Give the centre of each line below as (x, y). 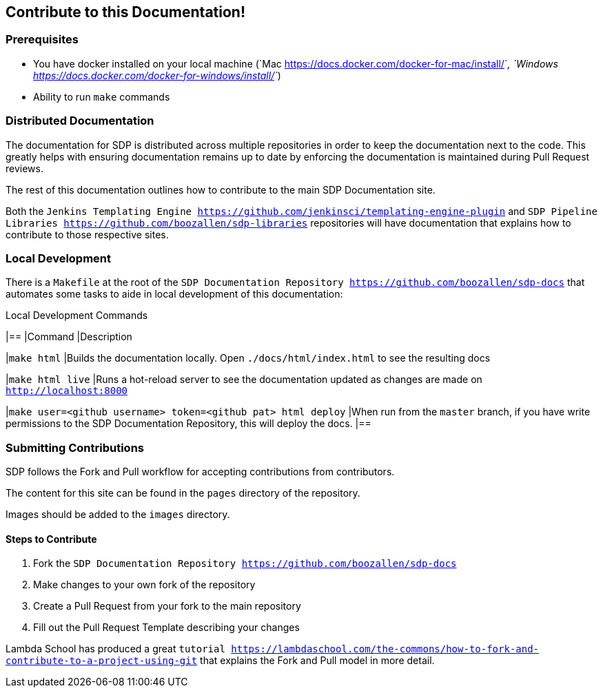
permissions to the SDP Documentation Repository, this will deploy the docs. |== (188, 424)
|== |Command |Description (69, 337)
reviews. (24, 168)
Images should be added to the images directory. (118, 515)
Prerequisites (42, 40)
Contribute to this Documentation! (126, 12)
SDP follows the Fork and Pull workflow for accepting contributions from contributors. (200, 472)
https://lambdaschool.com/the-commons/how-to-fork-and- (385, 649)
